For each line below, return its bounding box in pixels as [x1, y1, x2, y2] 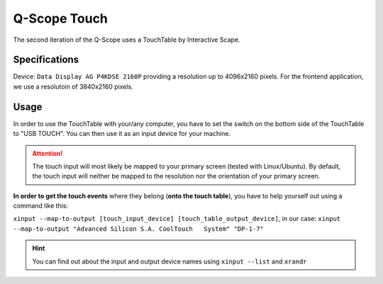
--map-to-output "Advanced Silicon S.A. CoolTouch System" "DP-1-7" [13, 225, 264, 233]
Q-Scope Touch [13, 11, 108, 26]
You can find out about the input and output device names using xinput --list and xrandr [32, 257, 307, 266]
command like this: [13, 202, 69, 210]
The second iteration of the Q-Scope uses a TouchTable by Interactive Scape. [13, 35, 240, 44]
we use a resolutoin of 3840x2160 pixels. [13, 82, 134, 91]
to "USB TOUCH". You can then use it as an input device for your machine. [13, 130, 231, 138]
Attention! [32, 149, 63, 157]
